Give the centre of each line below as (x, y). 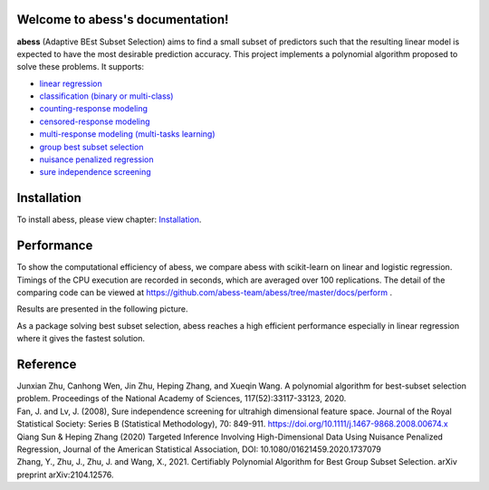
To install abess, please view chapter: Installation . (109, 220)
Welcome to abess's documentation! (123, 19)
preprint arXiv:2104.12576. (65, 475)
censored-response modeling (95, 121)
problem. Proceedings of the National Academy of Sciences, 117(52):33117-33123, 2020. (182, 399)
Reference (47, 364)
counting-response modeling (94, 109)
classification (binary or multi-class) (106, 96)
